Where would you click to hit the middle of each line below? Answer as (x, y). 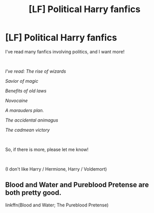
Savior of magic (22, 81)
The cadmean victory (28, 130)
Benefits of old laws (26, 91)
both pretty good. (33, 193)
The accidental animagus (32, 120)
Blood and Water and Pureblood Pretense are (77, 185)
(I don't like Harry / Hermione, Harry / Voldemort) (56, 169)
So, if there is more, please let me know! (47, 149)
